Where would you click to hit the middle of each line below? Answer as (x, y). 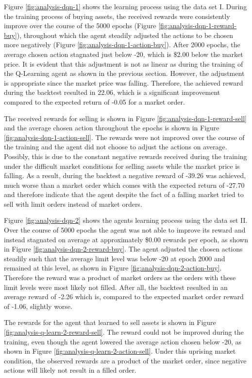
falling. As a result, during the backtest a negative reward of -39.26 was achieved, (125, 175)
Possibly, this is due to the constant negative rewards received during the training (126, 156)
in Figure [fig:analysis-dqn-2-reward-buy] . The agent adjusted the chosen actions (123, 249)
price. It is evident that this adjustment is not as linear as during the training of (124, 63)
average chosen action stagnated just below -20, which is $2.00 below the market (124, 54)
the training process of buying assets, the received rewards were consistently (117, 16)
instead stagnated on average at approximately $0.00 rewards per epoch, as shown (126, 239)
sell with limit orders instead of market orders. (73, 204)
